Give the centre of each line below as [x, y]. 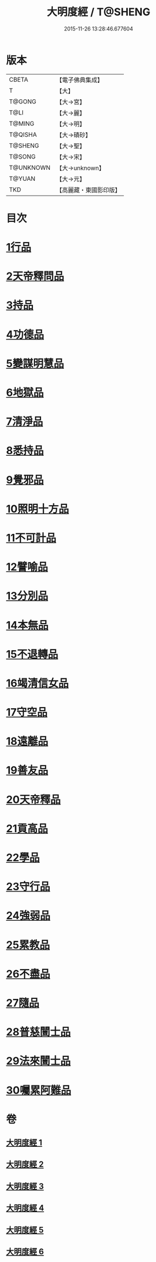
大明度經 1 [24, 1143]
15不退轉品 [32, 654]
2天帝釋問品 [35, 276]
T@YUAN [22, 179]
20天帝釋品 [33, 800]
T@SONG [23, 156]
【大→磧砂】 [74, 134]
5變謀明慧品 [35, 363]
